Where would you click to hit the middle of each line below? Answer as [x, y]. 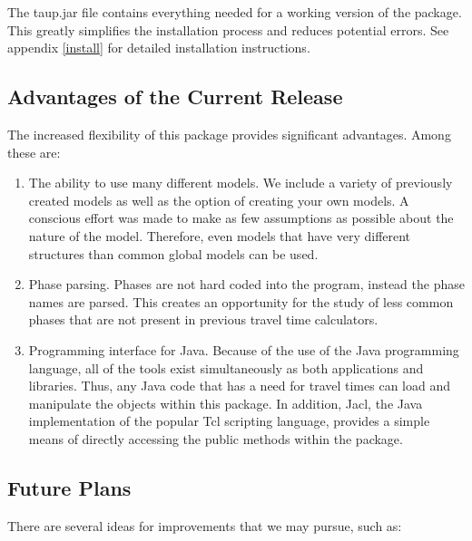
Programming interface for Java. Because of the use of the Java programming [244, 349]
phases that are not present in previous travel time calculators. [203, 319]
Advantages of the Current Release [175, 97]
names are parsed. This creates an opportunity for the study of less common [241, 301]
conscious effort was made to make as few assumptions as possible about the [241, 218]
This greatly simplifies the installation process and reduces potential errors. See [228, 29]
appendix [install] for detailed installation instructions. [159, 48]
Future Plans [69, 487]
